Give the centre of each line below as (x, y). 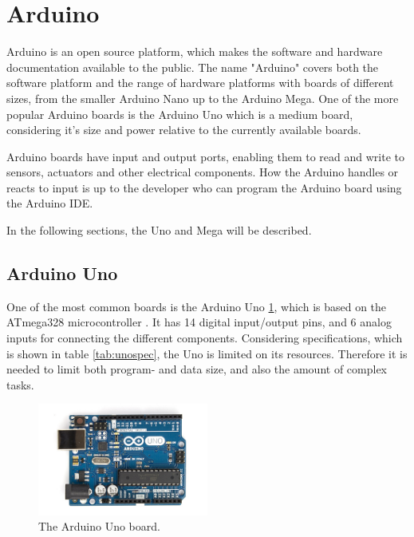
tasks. (20, 384)
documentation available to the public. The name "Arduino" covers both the (193, 67)
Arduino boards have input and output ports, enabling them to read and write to (205, 156)
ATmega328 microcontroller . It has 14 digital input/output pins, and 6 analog (199, 322)
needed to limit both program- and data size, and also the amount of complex (197, 369)
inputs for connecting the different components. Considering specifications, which (205, 338)
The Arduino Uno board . (99, 526)
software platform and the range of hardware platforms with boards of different (200, 83)
